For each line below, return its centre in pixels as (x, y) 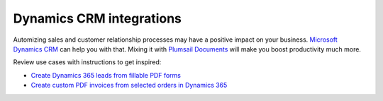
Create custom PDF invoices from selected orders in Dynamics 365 (129, 85)
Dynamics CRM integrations (98, 18)
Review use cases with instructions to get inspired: (87, 62)
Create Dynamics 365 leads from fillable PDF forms (106, 75)
